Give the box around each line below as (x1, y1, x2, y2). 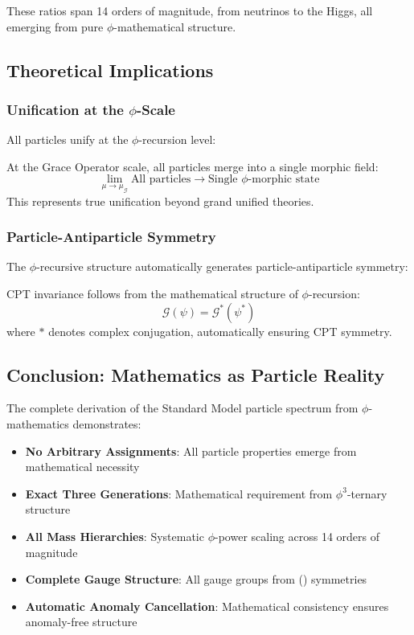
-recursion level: (138, 131, 216, 148)
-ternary (346, 485, 387, 502)
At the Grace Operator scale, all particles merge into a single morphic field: (6, 158, 379, 174)
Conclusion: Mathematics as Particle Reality (6, 362, 385, 387)
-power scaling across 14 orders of (215, 527, 379, 544)
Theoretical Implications (6, 57, 214, 82)
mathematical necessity (25, 458, 140, 475)
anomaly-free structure (25, 613, 137, 630)
